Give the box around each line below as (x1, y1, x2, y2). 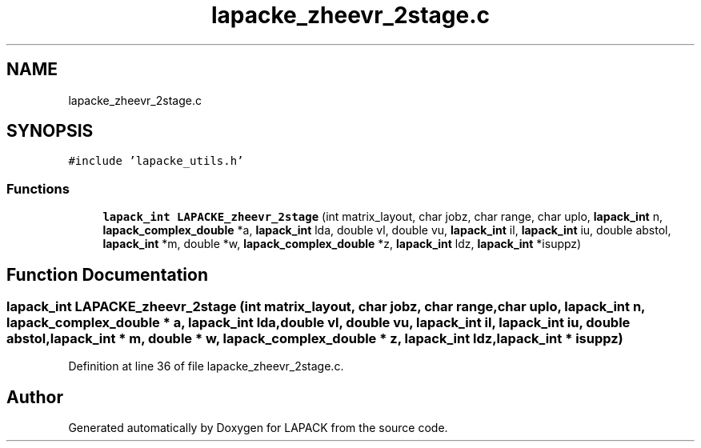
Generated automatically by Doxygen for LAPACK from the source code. (68, 421, 448, 435)
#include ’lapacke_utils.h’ (68, 154, 244, 168)
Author (6, 386, 63, 407)
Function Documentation (6, 264, 208, 285)
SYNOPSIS (6, 121, 94, 142)
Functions (6, 180, 70, 197)
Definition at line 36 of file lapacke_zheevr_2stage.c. (68, 359, 344, 374)
